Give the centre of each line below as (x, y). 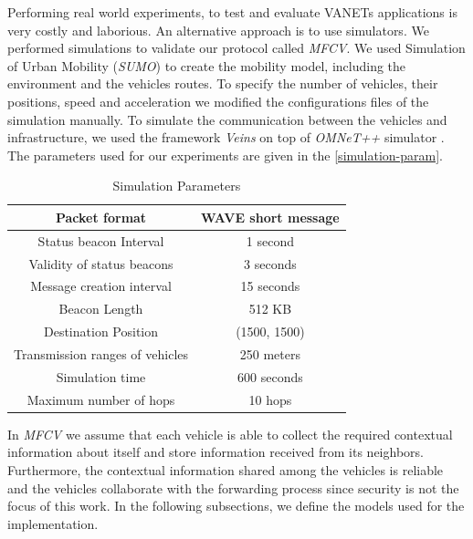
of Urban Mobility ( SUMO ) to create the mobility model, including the (207, 65)
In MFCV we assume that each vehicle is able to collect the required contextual (230, 434)
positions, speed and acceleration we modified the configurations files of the (218, 101)
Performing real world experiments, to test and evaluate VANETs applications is (232, 12)
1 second (270, 240)
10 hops (270, 399)
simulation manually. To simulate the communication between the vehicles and (227, 119)
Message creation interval (101, 286)
